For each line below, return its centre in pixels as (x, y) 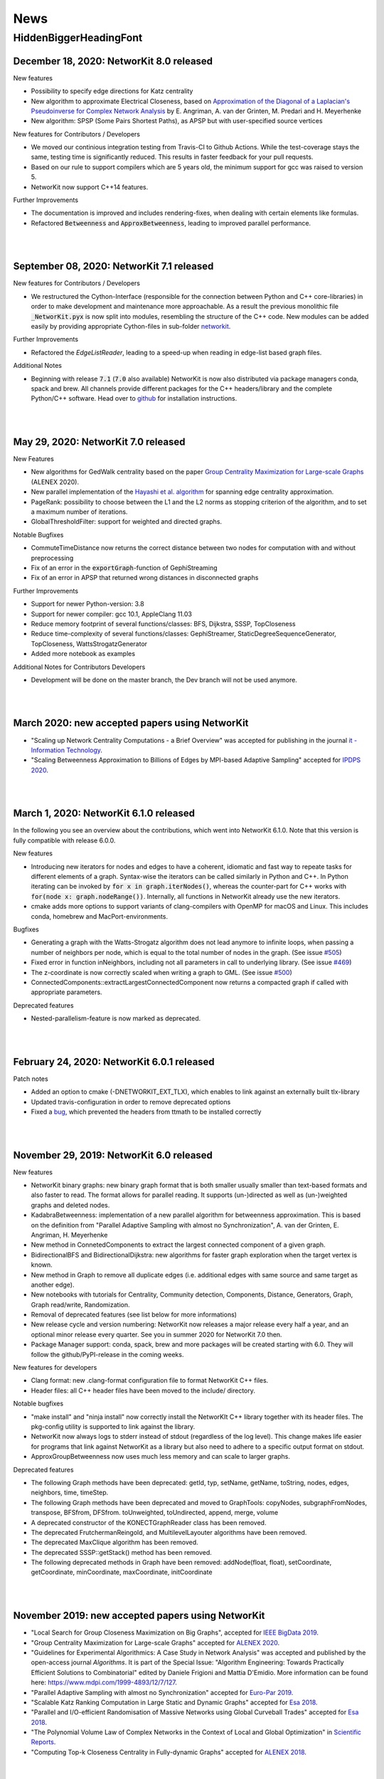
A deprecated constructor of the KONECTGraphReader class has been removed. (149, 1522)
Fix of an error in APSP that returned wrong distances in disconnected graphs (145, 578)
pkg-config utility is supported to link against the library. (113, 1426)
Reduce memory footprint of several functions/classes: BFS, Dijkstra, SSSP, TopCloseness (163, 623)
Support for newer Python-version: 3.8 (88, 604)
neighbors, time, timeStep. (70, 1493)
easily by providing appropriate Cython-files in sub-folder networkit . (131, 327)
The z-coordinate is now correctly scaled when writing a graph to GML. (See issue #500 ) (161, 972)
